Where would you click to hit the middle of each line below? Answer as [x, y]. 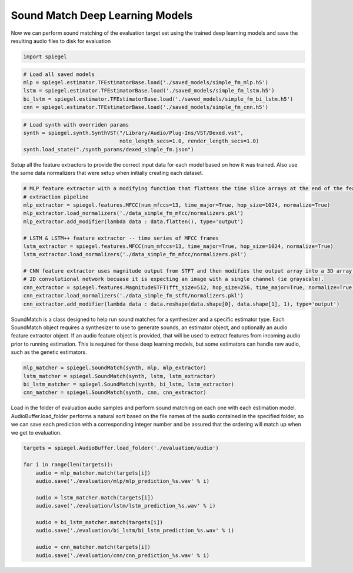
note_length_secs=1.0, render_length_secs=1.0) [189, 141]
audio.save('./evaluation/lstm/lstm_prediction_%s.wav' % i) [126, 506]
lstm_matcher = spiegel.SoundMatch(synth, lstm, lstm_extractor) [119, 376]
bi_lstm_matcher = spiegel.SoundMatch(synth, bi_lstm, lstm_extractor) [129, 384]
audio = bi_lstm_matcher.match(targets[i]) [99, 522]
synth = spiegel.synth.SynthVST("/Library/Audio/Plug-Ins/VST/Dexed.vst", [134, 133]
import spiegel [45, 57]
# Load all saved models [59, 74]
